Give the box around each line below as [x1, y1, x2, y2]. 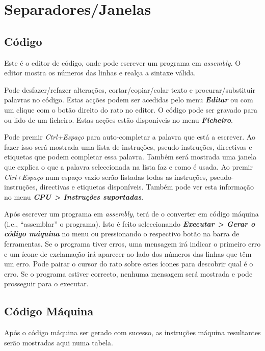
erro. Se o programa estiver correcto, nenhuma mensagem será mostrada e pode [4, 268, 253, 279]
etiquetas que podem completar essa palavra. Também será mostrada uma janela [4, 151, 257, 162]
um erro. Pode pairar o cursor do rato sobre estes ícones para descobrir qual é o [4, 258, 253, 269]
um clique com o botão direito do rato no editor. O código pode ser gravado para [4, 104, 257, 115]
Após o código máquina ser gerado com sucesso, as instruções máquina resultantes [4, 327, 261, 338]
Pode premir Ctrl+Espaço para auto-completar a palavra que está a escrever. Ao [4, 131, 255, 142]
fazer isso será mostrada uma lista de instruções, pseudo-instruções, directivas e [4, 141, 252, 152]
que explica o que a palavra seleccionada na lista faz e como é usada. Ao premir [4, 161, 253, 172]
